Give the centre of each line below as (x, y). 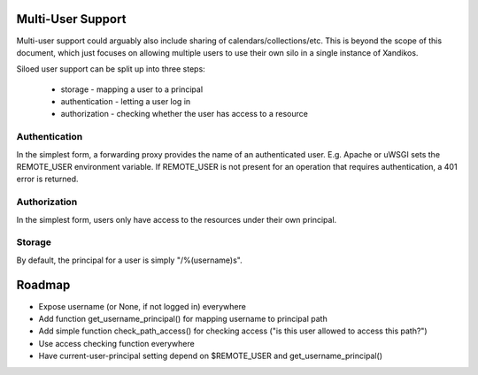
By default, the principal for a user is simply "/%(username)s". (129, 260)
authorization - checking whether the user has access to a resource (185, 114)
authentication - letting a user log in (126, 102)
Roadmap (43, 285)
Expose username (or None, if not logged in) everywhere (143, 306)
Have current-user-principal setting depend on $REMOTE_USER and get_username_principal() (211, 356)
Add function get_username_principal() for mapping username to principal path (183, 318)
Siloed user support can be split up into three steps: (111, 69)
